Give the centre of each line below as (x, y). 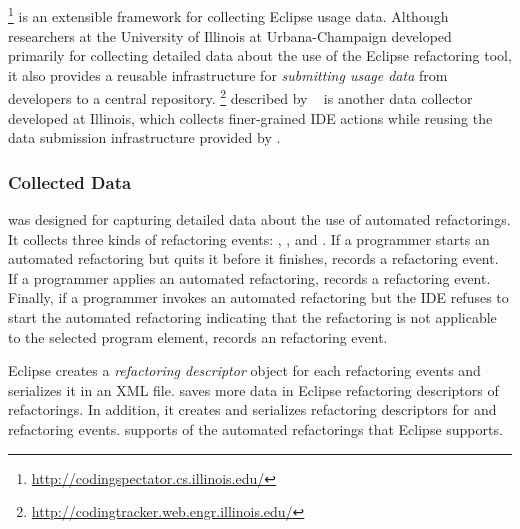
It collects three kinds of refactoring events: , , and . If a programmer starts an (249, 238)
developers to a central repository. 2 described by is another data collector (240, 97)
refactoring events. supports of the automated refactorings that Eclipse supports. (255, 429)
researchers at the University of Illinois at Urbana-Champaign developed (230, 35)
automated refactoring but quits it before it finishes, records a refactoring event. (253, 258)
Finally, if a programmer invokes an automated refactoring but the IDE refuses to (258, 297)
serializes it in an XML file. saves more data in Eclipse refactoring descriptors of (253, 389)
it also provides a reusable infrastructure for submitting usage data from (228, 74)
